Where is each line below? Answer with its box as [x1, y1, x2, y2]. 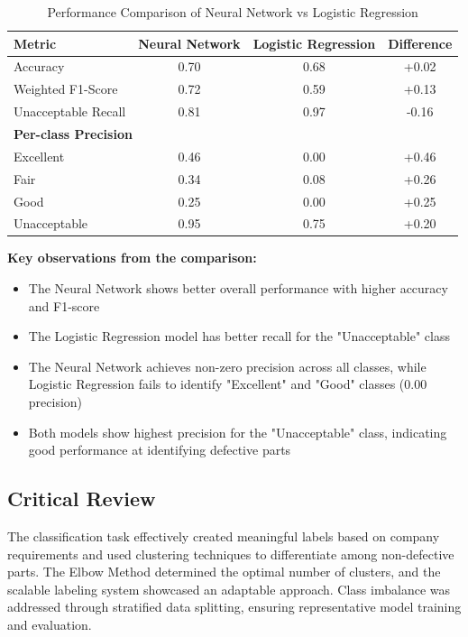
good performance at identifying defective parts [28, 440, 291, 459]
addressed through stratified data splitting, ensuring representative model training [7, 597, 462, 616]
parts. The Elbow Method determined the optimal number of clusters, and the [7, 562, 441, 581]
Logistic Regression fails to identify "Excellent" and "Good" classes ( [28, 374, 405, 393]
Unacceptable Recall [14, 102, 126, 121]
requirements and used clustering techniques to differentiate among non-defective [7, 544, 454, 563]
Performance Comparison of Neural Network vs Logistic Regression [47, 3, 418, 21]
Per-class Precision [14, 124, 133, 143]
